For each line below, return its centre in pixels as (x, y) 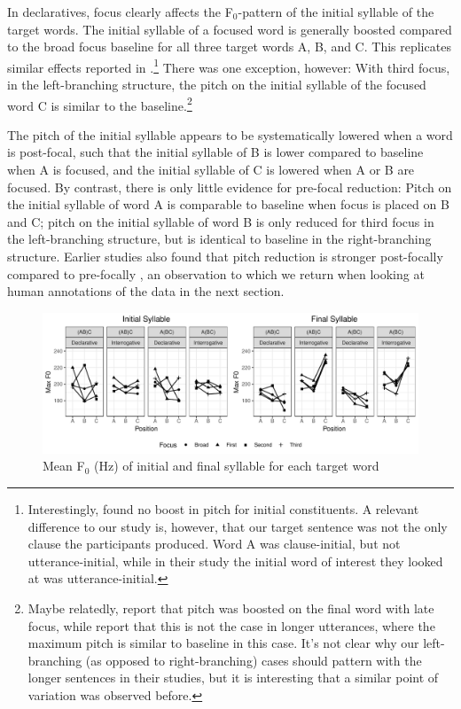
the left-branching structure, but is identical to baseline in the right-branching (219, 239)
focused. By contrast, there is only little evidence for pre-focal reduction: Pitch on (230, 187)
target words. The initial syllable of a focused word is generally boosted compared (230, 29)
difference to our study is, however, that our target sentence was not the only (238, 526)
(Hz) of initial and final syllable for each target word (237, 466)
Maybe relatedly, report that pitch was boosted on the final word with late (231, 608)
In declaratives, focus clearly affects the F (120, 12)
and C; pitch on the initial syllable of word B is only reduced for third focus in (221, 221)
